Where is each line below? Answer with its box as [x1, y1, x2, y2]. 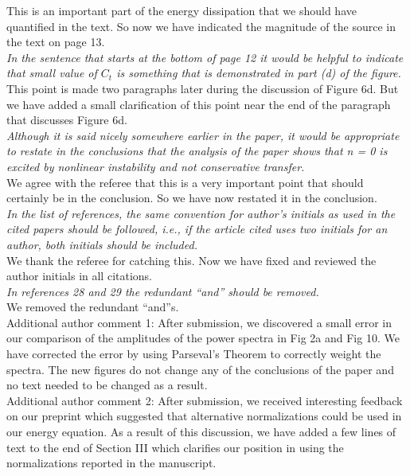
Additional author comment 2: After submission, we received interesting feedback [6, 392, 403, 408]
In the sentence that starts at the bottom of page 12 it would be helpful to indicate [6, 49, 404, 65]
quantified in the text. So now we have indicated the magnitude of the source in [6, 18, 396, 34]
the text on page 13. [6, 33, 105, 50]
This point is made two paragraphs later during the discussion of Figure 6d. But [6, 80, 399, 96]
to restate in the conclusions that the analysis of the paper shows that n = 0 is [6, 142, 388, 159]
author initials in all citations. [6, 267, 153, 284]
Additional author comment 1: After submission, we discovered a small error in [6, 314, 392, 330]
